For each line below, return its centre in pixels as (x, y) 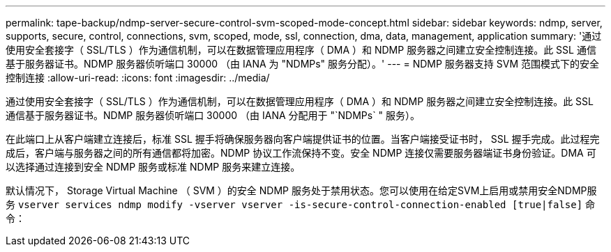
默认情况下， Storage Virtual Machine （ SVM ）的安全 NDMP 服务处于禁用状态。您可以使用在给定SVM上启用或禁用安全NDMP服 (301, 190)
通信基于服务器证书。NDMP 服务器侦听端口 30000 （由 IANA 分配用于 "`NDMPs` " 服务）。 (213, 115)
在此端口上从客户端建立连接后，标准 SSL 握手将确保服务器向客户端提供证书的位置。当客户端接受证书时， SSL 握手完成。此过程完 (303, 139)
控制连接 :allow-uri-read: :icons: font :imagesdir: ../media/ (138, 78)
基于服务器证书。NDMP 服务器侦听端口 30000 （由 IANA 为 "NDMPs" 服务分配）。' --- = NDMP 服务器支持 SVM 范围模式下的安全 (303, 64)
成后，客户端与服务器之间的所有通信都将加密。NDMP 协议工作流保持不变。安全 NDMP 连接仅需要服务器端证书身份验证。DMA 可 (301, 153)
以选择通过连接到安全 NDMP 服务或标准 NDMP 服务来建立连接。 (153, 167)
